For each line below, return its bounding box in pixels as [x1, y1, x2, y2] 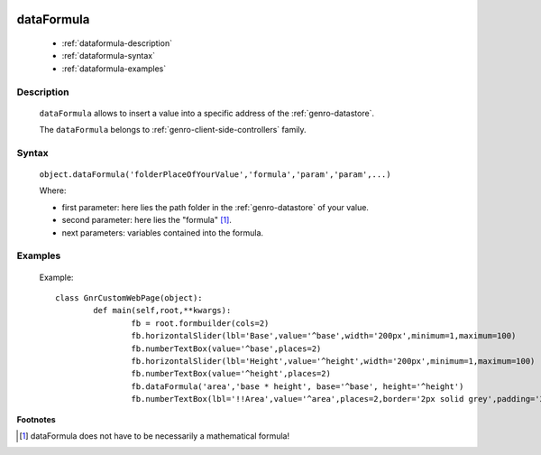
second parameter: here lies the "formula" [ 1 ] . [61, 215, 232, 226]
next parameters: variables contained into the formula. [61, 227, 264, 238]
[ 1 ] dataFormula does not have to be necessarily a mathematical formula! [19, 430, 290, 441]
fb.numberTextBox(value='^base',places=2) [131, 343, 322, 354]
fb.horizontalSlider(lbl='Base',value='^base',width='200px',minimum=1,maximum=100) [131, 330, 517, 341]
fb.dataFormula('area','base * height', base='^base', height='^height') [131, 381, 464, 392]
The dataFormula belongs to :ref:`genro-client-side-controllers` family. [39, 125, 307, 135]
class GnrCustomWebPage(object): [55, 293, 203, 302]
